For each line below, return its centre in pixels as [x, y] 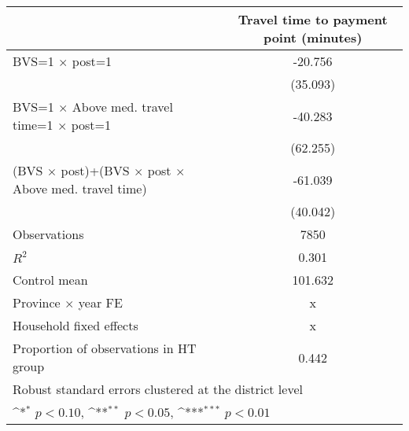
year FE [100, 302]
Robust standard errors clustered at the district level [158, 389]
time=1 [33, 125]
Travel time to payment [313, 19]
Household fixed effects [76, 325]
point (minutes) [313, 37]
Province [37, 302]
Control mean [50, 280]
